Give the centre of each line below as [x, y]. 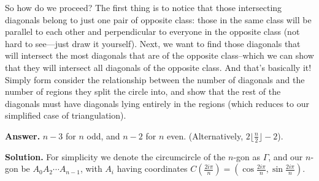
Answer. [23, 135]
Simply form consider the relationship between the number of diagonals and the [155, 79]
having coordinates [152, 168]
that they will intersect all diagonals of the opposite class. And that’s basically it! [158, 67]
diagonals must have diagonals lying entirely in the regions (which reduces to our [157, 103]
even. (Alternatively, [205, 135]
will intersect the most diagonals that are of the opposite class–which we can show [159, 55]
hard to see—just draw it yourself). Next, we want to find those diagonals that [153, 43]
